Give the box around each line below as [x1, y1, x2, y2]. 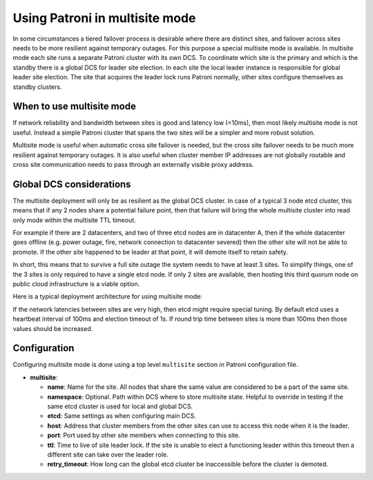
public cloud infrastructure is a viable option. [12, 280, 140, 288]
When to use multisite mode [12, 101, 136, 112]
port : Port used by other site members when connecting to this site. [47, 431, 240, 439]
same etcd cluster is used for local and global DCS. [47, 402, 193, 410]
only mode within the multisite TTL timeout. [12, 216, 136, 224]
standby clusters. [12, 83, 62, 91]
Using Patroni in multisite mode [12, 10, 196, 26]
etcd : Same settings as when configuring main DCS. [47, 412, 196, 420]
